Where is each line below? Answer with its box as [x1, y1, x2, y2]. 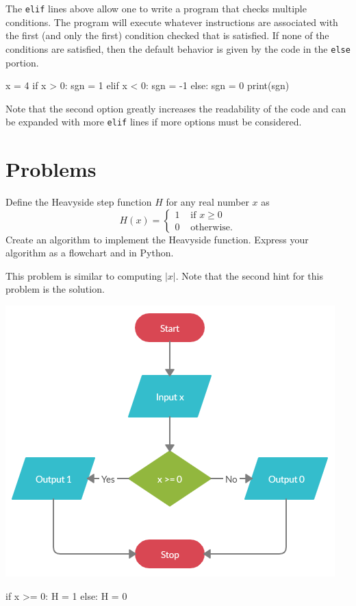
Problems [5, 155, 97, 183]
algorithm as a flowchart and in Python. [5, 245, 174, 260]
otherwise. [190, 223, 233, 233]
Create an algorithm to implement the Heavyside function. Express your [5, 232, 309, 246]
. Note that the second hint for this [175, 268, 323, 282]
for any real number [166, 195, 249, 209]
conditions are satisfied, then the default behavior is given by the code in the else [5, 41, 351, 56]
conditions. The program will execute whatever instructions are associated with [5, 14, 338, 29]
